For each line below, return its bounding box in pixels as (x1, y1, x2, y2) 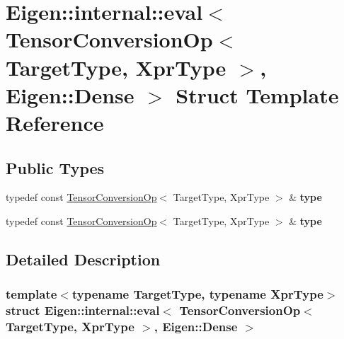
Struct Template (176, 80, 339, 109)
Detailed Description (6, 248, 161, 270)
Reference (6, 108, 104, 137)
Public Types (6, 156, 105, 178)
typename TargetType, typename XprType (71, 285, 323, 303)
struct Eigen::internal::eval (6, 301, 160, 319)
